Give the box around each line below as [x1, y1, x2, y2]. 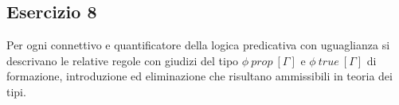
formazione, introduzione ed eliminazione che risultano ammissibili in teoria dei [6, 68, 393, 84]
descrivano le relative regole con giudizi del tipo [6, 52, 239, 68]
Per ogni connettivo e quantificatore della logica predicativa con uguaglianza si [6, 37, 390, 53]
